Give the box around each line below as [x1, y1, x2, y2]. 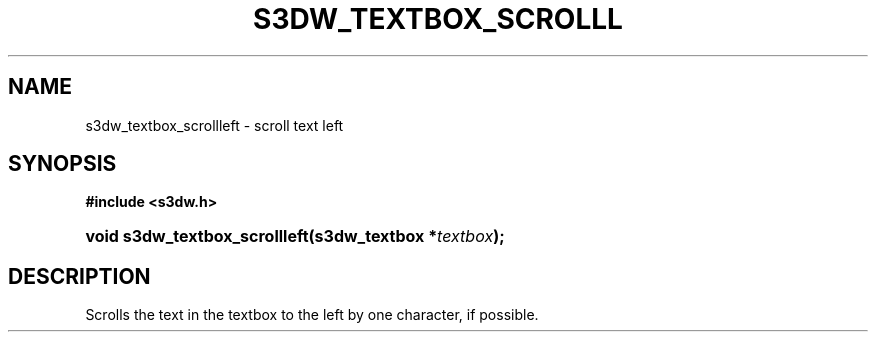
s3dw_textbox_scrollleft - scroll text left [85, 116, 344, 134]
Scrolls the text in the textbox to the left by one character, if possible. [85, 306, 539, 324]
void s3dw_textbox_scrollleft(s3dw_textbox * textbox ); [85, 226, 505, 247]
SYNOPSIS [8, 151, 117, 177]
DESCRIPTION [8, 263, 151, 289]
